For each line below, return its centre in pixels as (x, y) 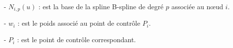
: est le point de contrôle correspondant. (77, 40)
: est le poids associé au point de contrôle (79, 23)
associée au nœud (197, 6)
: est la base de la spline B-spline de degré (101, 6)
